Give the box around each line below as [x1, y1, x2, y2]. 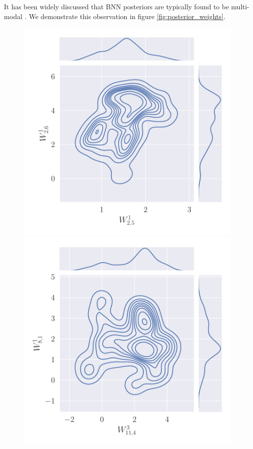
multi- [231, 1, 250, 11]
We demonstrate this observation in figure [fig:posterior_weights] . [28, 11, 226, 21]
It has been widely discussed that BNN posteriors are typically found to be [4, 1, 229, 11]
